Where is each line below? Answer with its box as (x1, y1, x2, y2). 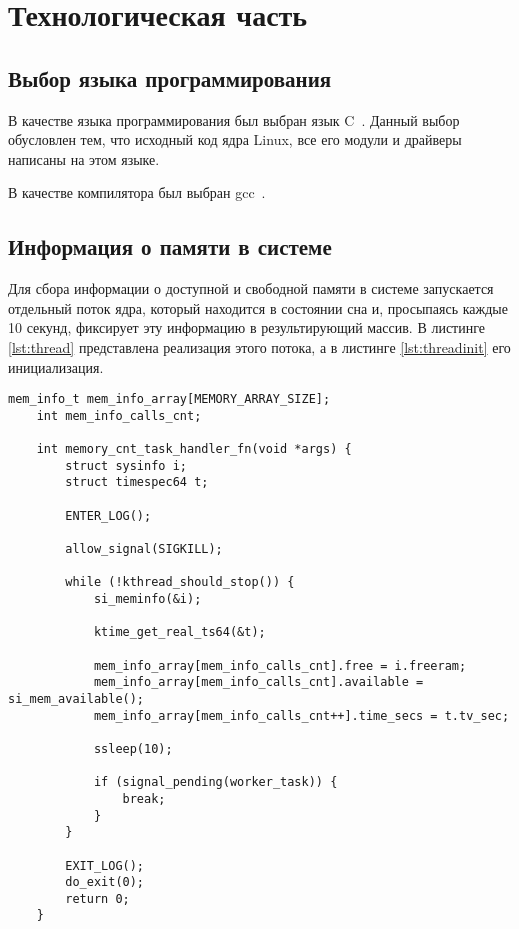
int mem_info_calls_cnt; (36, 408, 202, 423)
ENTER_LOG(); (65, 508, 152, 523)
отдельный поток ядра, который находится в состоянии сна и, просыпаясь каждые (8, 297, 508, 318)
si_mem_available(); (8, 691, 145, 706)
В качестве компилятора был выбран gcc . (8, 182, 266, 203)
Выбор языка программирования (8, 62, 332, 93)
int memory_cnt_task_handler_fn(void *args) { (36, 442, 352, 457)
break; (122, 791, 166, 806)
